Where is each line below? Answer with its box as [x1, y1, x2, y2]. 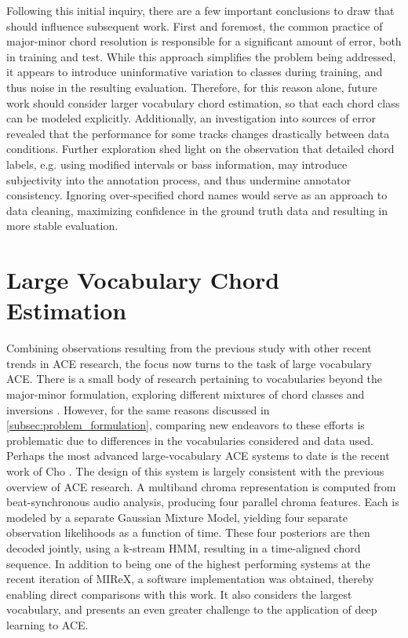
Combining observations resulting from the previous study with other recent [6, 340, 372, 356]
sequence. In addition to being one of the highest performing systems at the [6, 555, 370, 571]
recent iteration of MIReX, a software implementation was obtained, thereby [6, 571, 374, 587]
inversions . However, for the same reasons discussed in [6, 401, 270, 417]
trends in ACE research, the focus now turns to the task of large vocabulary [6, 355, 372, 371]
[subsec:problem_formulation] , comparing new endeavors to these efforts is [6, 417, 365, 433]
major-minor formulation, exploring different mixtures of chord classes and [6, 386, 365, 402]
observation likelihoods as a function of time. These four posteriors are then [6, 524, 370, 541]
